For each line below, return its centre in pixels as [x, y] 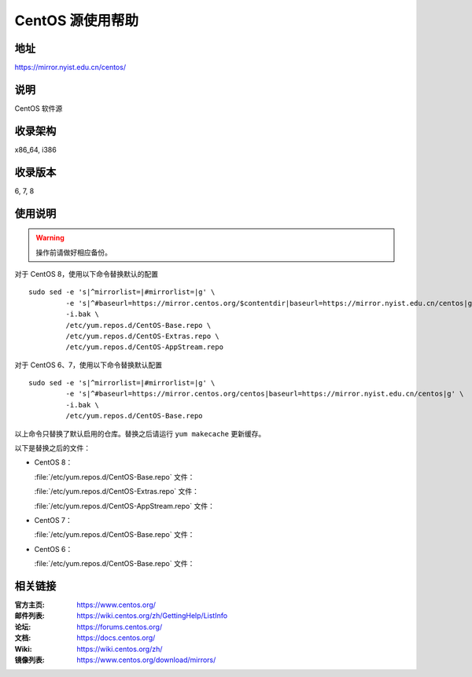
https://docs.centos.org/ [116, 638]
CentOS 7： [53, 520]
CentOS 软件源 [39, 108]
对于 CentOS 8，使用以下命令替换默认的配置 [87, 274]
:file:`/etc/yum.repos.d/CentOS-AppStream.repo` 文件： [125, 506]
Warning [50, 238]
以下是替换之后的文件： [52, 448]
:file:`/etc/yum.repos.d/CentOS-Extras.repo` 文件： [117, 491]
